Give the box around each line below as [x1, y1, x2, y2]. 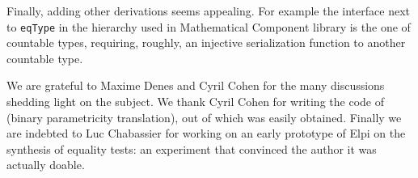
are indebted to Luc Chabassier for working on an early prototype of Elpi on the [6, 125, 406, 142]
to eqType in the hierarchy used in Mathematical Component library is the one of [6, 18, 411, 35]
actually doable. [6, 156, 85, 173]
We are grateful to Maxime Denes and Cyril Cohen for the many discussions [6, 77, 385, 94]
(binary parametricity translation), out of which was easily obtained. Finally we [6, 108, 402, 125]
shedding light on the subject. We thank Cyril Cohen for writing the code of [6, 93, 384, 110]
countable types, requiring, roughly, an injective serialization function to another [6, 34, 406, 51]
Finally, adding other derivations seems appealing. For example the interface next [6, 2, 410, 19]
